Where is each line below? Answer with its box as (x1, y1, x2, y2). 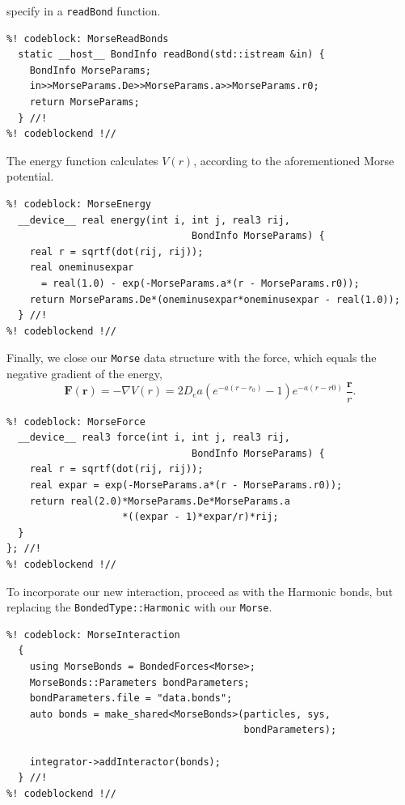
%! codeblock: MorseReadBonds (6, 32, 169, 45)
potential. (6, 168, 54, 185)
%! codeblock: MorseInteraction (6, 628, 180, 641)
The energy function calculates (6, 151, 158, 168)
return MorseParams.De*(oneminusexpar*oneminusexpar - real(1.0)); (29, 293, 400, 305)
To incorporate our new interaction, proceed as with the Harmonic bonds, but (6, 582, 393, 599)
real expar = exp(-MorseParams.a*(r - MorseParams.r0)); (29, 479, 343, 492)
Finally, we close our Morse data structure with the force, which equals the (6, 349, 377, 366)
